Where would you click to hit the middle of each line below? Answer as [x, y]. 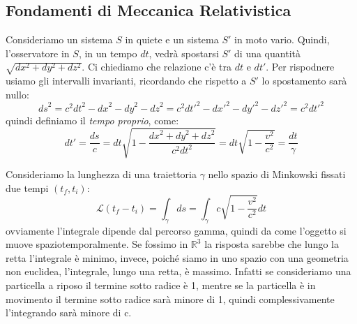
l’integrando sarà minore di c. [69, 312]
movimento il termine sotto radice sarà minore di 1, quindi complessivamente [170, 299]
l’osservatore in [38, 53]
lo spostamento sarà [304, 81]
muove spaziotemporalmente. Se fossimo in [97, 244]
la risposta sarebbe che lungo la [272, 244]
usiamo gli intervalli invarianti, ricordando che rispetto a [126, 81]
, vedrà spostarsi [184, 53]
